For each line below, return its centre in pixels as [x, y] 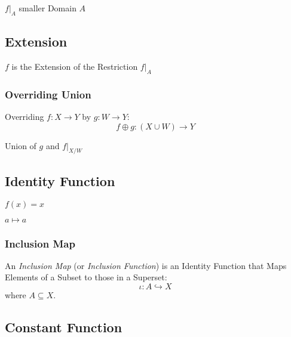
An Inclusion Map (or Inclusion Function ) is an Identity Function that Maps [146, 265]
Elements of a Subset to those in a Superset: [86, 277]
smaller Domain [48, 8]
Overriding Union [48, 94]
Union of [21, 145]
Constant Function [64, 327]
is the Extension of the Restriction [75, 66]
